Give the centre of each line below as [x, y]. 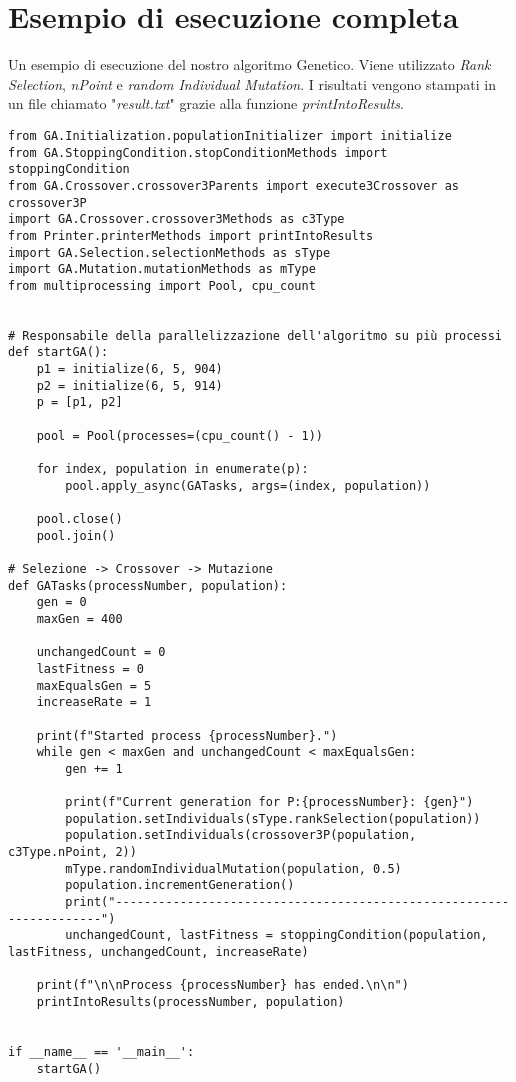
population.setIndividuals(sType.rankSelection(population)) [273, 818]
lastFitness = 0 [90, 668]
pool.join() [76, 535]
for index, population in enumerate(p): [172, 469]
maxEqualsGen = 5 [94, 685]
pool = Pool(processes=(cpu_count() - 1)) [179, 435]
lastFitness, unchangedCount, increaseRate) [158, 952]
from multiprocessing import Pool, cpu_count [162, 285]
